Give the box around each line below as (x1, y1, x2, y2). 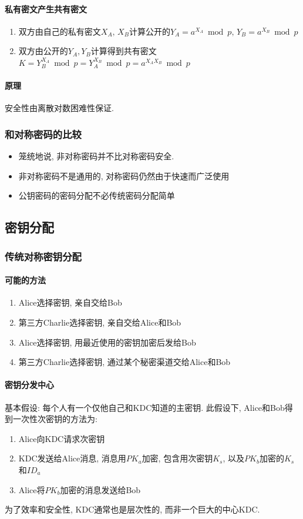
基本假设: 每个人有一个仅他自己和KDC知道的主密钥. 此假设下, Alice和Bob (5, 401, 285, 413)
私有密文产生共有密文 (5, 2, 87, 15)
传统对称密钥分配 (5, 249, 82, 263)
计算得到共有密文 (90, 45, 157, 57)
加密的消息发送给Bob (60, 483, 141, 495)
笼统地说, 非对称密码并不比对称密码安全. (18, 150, 174, 162)
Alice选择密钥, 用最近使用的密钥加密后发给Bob (18, 336, 196, 348)
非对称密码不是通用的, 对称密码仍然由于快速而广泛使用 (18, 169, 230, 182)
